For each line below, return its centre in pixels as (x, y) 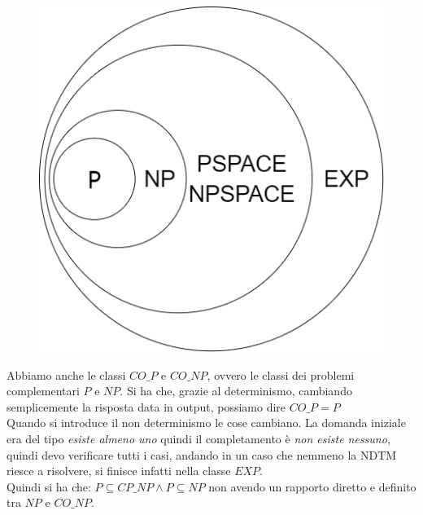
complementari (43, 391)
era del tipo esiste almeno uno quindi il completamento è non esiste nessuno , (198, 438)
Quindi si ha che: (49, 486)
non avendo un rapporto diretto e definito (312, 486)
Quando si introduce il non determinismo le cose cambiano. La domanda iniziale (206, 423)
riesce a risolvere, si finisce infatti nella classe (119, 471)
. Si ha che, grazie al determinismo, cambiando (236, 391)
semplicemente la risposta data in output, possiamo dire (146, 406)
